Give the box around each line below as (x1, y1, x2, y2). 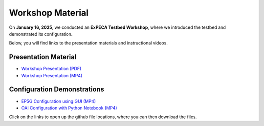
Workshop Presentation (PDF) (21, 66, 82, 72)
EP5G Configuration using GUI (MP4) (21, 98, 96, 104)
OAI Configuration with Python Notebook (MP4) (21, 105, 117, 111)
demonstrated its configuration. (9, 31, 73, 37)
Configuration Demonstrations (9, 85, 105, 94)
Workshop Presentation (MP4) (21, 72, 83, 78)
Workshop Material (9, 7, 89, 18)
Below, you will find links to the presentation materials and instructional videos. (9, 40, 168, 46)
